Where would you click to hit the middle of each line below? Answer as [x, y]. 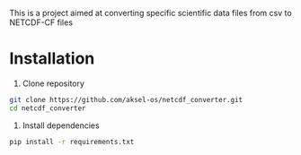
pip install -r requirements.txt [72, 142]
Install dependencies [61, 125]
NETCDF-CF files [41, 22]
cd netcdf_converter [48, 108]
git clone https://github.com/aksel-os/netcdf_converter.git [126, 99]
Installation [52, 59]
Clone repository [53, 83]
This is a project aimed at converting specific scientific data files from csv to [150, 13]
